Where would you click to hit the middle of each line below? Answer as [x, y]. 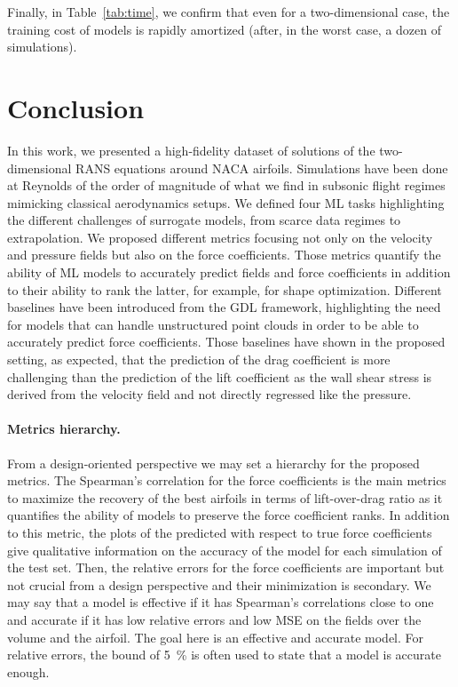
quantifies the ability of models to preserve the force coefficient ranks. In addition [229, 515]
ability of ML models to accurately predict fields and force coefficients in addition [229, 272]
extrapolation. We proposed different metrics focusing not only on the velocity [220, 237]
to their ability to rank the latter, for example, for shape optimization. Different [225, 289]
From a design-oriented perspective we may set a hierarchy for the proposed [213, 463]
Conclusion [76, 107]
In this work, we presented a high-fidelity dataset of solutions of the [191, 150]
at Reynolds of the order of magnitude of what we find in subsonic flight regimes [226, 185]
